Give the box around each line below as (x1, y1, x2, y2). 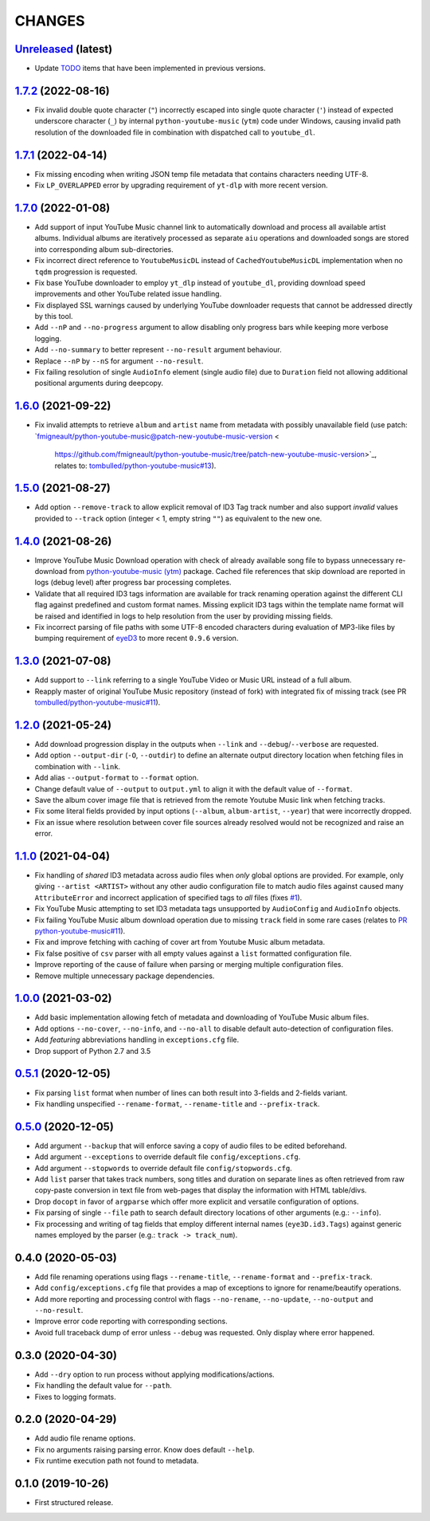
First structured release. (34, 1498, 114, 1507)
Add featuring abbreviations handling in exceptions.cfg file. (34, 1035, 240, 1044)
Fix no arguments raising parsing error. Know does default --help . (34, 1444, 255, 1454)
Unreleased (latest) (14, 42, 113, 56)
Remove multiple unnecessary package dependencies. (34, 971, 215, 981)
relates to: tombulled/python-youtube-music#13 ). (54, 461, 217, 470)
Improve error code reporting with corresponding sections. (34, 1316, 228, 1326)
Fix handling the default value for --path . (34, 1381, 173, 1390)
